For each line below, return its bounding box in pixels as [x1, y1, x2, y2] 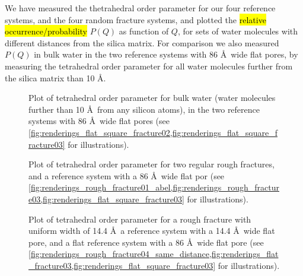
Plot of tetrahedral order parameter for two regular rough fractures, [28, 158, 275, 170]
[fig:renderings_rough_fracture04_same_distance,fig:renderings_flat [28, 248, 279, 260]
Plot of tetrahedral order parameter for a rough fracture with [28, 212, 251, 225]
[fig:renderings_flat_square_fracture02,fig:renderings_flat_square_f [28, 126, 278, 138]
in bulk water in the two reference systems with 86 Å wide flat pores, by [34, 48, 298, 61]
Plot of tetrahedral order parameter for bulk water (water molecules [28, 91, 276, 104]
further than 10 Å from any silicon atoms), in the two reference [28, 103, 260, 115]
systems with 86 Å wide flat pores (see [28, 115, 170, 127]
